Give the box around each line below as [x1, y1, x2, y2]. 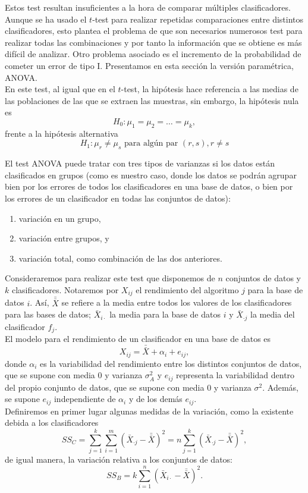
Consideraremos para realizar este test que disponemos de [5, 272, 215, 284]
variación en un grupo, [18, 212, 101, 224]
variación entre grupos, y [18, 232, 109, 244]
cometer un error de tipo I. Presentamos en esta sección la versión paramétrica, [5, 59, 294, 71]
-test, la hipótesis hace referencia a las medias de [121, 83, 298, 95]
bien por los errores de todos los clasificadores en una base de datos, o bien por [5, 180, 293, 193]
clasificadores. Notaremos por [11, 283, 119, 296]
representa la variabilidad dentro [176, 369, 295, 381]
